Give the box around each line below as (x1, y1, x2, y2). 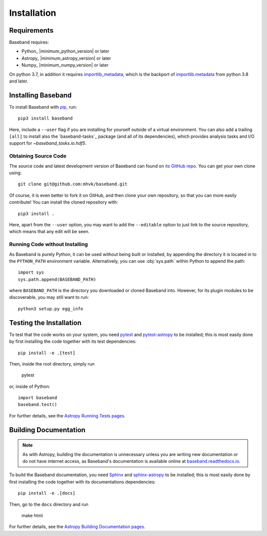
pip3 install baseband (18, 116, 73, 121)
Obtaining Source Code (9, 153, 67, 160)
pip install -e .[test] (18, 350, 76, 356)
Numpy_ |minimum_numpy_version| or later (21, 62, 109, 68)
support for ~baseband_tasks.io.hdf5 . (9, 140, 87, 146)
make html (21, 513, 43, 519)
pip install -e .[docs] (18, 491, 76, 496)
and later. (9, 78, 28, 84)
